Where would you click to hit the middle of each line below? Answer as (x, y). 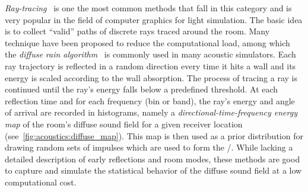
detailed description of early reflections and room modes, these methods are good (153, 159)
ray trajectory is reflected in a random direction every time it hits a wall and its (150, 65)
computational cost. (41, 182)
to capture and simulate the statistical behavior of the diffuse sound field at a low (153, 170)
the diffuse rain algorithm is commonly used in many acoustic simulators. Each (150, 54)
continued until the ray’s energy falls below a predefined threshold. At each (142, 89)
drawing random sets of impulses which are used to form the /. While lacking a (149, 147)
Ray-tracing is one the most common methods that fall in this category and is (148, 8)
